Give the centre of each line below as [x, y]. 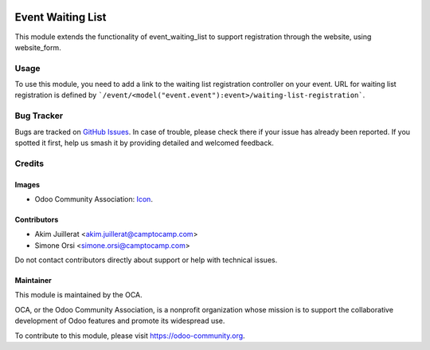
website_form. [38, 47]
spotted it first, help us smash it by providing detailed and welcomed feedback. [144, 143]
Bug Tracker [39, 116]
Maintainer [33, 281]
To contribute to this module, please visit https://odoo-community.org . [130, 336]
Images [27, 184]
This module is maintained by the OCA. [78, 295]
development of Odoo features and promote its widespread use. [120, 321]
